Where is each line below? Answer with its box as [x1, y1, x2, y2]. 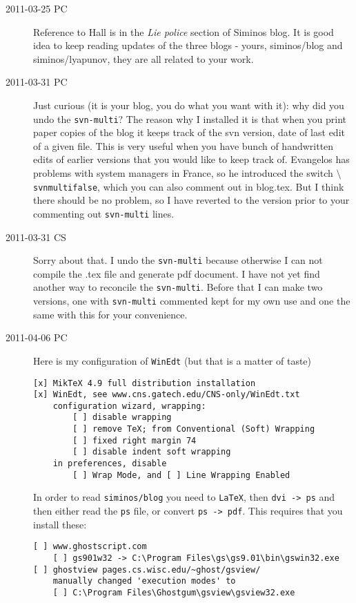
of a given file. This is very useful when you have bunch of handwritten [33, 138, 334, 153]
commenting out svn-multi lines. [33, 206, 175, 220]
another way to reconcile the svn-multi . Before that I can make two [33, 280, 323, 294]
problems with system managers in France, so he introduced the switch [33, 166, 333, 180]
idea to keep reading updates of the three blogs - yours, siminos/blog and [33, 38, 343, 52]
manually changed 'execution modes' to [52, 576, 236, 586]
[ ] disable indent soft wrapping [72, 447, 231, 457]
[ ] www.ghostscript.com [33, 542, 147, 552]
